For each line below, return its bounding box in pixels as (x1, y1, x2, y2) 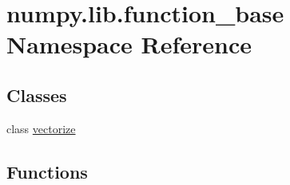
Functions (6, 159, 88, 183)
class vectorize (6, 120, 76, 136)
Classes (6, 82, 67, 107)
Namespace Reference (6, 28, 252, 61)
